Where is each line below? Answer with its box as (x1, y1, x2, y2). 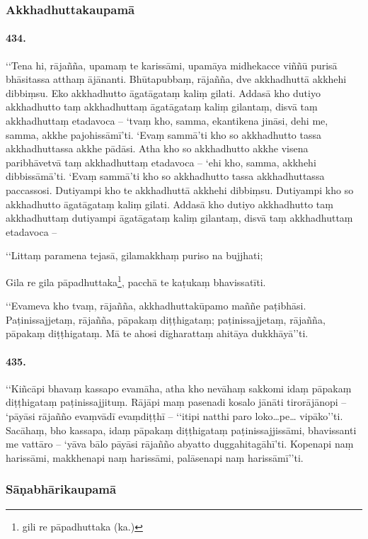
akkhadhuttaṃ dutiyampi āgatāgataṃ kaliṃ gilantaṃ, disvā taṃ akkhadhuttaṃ (6, 210, 353, 225)
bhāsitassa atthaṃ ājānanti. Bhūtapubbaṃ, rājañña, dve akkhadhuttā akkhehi (6, 72, 347, 86)
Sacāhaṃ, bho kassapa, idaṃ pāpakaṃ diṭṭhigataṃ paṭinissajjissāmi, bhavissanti (6, 422, 357, 437)
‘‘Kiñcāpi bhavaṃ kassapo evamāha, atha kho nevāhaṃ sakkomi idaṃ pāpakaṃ (6, 380, 352, 395)
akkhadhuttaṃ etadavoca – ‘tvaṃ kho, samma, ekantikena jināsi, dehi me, (6, 113, 328, 128)
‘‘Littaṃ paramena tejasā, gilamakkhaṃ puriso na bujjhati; (6, 248, 263, 263)
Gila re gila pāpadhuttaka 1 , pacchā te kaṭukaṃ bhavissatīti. (6, 272, 266, 289)
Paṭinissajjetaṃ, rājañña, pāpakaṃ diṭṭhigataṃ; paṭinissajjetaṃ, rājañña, (6, 312, 326, 327)
